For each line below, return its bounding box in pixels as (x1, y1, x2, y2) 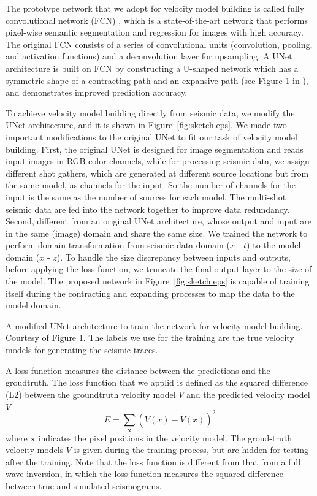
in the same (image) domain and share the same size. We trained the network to (6, 226, 308, 239)
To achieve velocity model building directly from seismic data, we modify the (6, 106, 295, 119)
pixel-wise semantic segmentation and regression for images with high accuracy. (6, 26, 304, 39)
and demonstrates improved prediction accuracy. (6, 86, 188, 99)
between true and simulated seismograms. (6, 479, 162, 492)
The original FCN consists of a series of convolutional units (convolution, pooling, (6, 37, 313, 50)
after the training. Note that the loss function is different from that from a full (6, 455, 301, 468)
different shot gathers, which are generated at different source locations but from (6, 166, 309, 179)
